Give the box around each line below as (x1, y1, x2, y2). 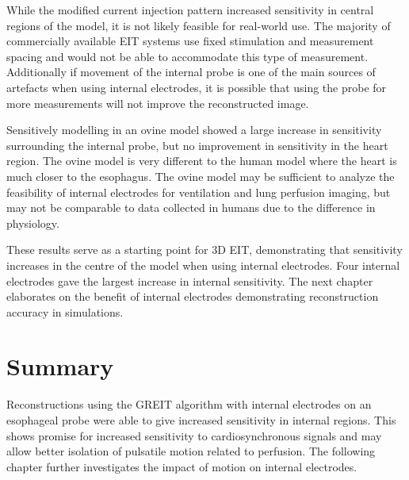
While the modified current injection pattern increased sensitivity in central (6, 2, 374, 17)
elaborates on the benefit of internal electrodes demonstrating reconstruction (6, 288, 379, 305)
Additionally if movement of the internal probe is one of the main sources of (6, 63, 376, 80)
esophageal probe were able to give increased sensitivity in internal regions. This (6, 412, 396, 428)
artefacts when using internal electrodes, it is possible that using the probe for (6, 79, 387, 95)
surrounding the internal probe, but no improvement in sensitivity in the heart (6, 136, 388, 153)
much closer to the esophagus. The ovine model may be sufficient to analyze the (6, 167, 395, 184)
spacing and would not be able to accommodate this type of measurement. (6, 48, 369, 64)
